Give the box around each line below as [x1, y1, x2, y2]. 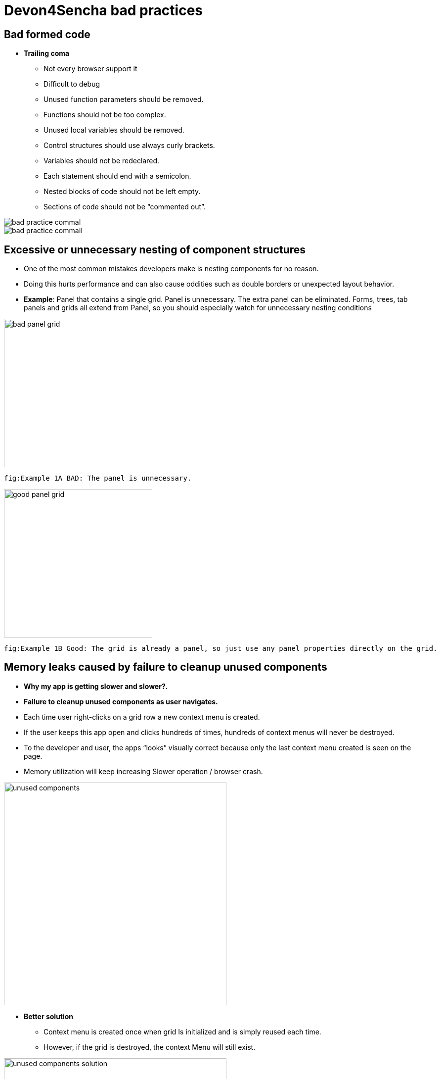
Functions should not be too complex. [44, 110, 166, 119]
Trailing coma [24, 49, 70, 58]
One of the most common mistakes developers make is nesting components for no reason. [24, 264, 319, 273]
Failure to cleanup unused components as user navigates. [24, 697, 218, 706]
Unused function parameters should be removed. [44, 95, 204, 104]
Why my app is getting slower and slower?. [24, 682, 168, 690]
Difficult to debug [44, 80, 100, 89]
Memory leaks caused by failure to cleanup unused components [4, 661, 327, 674]
